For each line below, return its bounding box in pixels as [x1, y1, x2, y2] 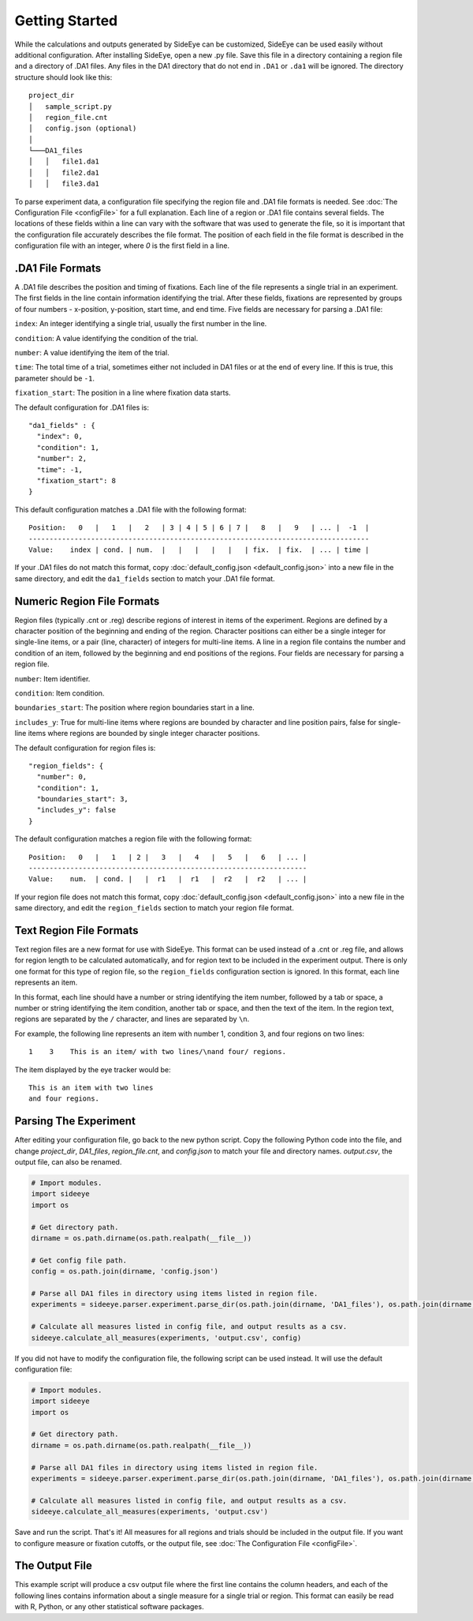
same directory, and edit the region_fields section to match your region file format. [14, 903, 295, 913]
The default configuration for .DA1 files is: [14, 403, 150, 412]
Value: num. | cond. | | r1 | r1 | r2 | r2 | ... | [28, 875, 307, 884]
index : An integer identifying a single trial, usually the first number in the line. [14, 319, 267, 328]
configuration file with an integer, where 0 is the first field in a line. [14, 241, 230, 250]
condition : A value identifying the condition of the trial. [14, 333, 199, 343]
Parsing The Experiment [14, 1114, 136, 1128]
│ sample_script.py [28, 102, 112, 111]
